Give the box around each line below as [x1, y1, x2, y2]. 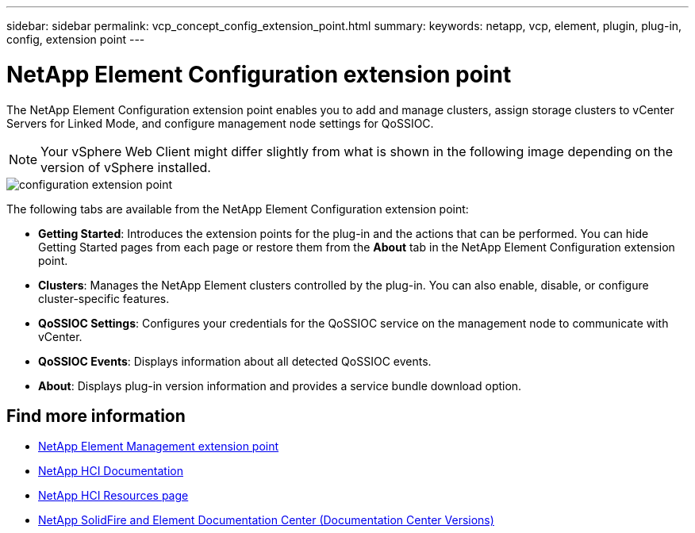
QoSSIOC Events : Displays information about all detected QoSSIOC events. [38, 354, 432, 368]
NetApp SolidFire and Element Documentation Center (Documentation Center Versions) [38, 513, 494, 527]
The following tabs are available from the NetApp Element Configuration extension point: [6, 201, 469, 216]
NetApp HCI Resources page [38, 489, 189, 503]
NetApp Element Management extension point [38, 439, 279, 454]
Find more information [6, 405, 186, 426]
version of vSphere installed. [40, 159, 211, 175]
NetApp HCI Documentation [38, 464, 183, 478]
